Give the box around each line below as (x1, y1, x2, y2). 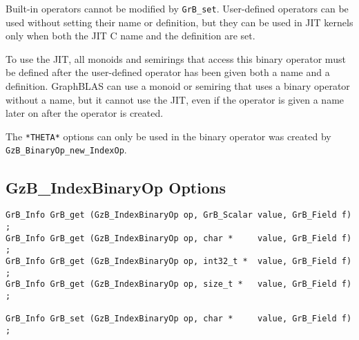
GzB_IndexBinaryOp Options (6, 176, 226, 198)
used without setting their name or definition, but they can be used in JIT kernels (6, 15, 353, 29)
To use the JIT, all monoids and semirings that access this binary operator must (6, 51, 346, 66)
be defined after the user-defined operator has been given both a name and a (6, 65, 330, 79)
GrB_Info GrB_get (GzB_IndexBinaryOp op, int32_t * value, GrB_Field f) (6, 256, 352, 266)
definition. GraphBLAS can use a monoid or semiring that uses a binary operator (6, 79, 350, 93)
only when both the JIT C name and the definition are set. (6, 28, 255, 43)
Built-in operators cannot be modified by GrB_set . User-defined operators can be (6, 1, 349, 15)
